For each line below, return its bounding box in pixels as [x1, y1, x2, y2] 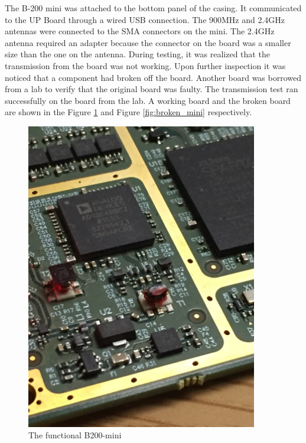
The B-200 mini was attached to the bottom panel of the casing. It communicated [5, 2, 302, 14]
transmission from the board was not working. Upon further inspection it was [5, 59, 286, 71]
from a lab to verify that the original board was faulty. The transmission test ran [5, 83, 298, 95]
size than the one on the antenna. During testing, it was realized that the [5, 48, 270, 60]
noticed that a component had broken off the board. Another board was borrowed [5, 71, 302, 83]
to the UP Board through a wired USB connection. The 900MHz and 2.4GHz [5, 13, 285, 25]
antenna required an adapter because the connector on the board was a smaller [5, 36, 291, 48]
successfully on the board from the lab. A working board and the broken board [5, 94, 291, 106]
